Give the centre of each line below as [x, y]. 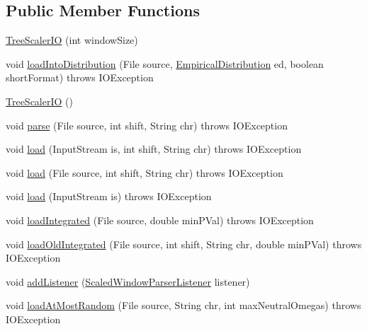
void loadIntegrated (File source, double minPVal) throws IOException [160, 220]
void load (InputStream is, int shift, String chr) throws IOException [154, 149]
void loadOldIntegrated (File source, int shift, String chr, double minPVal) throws [184, 244]
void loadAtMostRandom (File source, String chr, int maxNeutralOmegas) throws [183, 305]
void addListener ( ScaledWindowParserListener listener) [128, 281]
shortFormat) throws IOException [80, 77]
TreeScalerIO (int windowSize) [72, 40]
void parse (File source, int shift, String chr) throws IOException [147, 125]
